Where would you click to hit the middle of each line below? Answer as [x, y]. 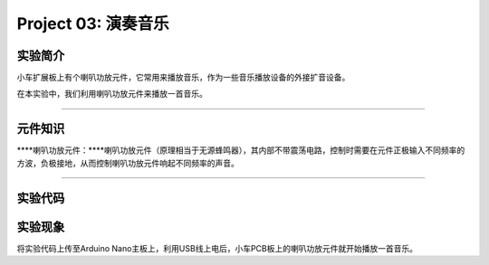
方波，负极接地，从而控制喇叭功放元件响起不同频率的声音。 [128, 163]
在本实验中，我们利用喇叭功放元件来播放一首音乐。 [112, 94]
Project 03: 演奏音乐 [93, 24]
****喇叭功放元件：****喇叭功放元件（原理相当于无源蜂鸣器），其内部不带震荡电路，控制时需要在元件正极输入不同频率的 [241, 150]
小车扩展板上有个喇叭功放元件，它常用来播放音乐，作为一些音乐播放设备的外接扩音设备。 [183, 78]
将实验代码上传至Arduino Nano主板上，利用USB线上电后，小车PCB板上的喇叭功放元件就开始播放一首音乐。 [217, 248]
